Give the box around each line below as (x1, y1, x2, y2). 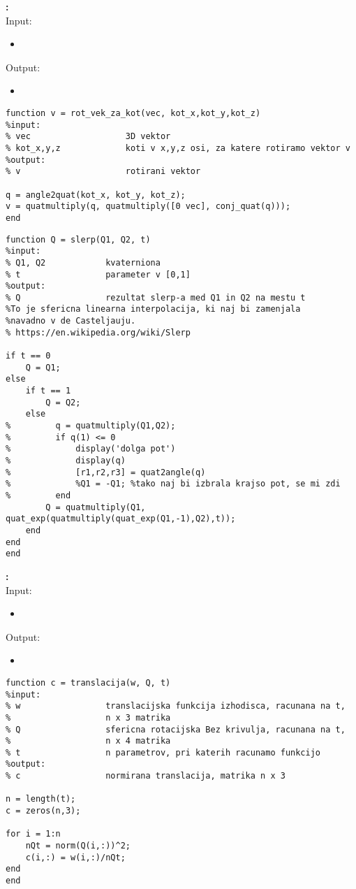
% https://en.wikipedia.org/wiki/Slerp (6, 327, 191, 338)
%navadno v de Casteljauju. (6, 316, 136, 326)
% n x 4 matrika (6, 736, 171, 746)
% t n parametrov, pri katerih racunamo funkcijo (6, 747, 321, 758)
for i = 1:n (6, 829, 61, 839)
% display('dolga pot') (6, 444, 176, 454)
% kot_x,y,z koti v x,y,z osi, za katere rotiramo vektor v (6, 143, 350, 153)
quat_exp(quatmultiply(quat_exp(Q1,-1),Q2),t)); (6, 514, 236, 524)
